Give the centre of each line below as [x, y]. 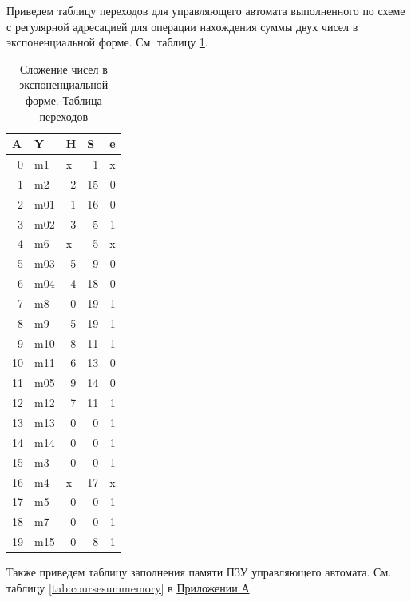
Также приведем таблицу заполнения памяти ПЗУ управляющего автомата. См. [199, 572]
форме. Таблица [63, 100]
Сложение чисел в [63, 68]
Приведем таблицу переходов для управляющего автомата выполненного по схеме [206, 10]
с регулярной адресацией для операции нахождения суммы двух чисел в [182, 26]
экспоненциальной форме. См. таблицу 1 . [107, 42]
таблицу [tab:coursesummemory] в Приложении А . [130, 587]
